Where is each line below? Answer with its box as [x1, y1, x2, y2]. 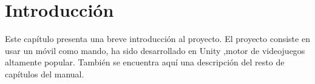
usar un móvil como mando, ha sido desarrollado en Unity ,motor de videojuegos [5, 44, 305, 56]
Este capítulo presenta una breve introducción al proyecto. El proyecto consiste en [5, 32, 310, 45]
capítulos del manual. [5, 67, 84, 80]
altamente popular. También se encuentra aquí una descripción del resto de [5, 56, 285, 68]
